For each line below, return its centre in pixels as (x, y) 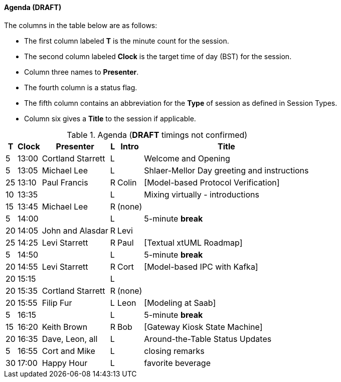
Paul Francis (65, 182)
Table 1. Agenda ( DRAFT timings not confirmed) (157, 135)
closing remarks (174, 351)
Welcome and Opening (187, 158)
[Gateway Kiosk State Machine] (203, 327)
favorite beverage (177, 363)
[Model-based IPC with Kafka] (201, 266)
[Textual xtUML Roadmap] (193, 242)
